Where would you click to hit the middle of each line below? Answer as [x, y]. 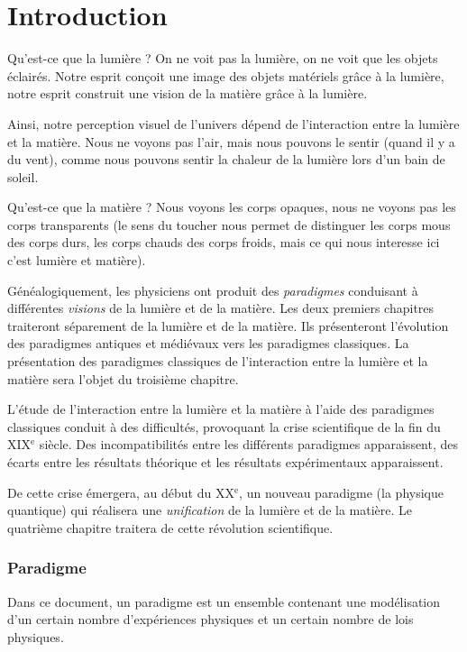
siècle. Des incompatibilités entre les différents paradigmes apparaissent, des [249, 444]
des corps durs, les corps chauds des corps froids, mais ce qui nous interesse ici [224, 242]
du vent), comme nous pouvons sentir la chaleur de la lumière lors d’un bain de [226, 159]
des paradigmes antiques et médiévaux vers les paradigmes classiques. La [208, 343]
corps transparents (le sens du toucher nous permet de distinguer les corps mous [229, 224]
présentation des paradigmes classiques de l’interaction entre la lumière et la [218, 361]
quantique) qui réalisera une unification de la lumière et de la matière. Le [210, 510]
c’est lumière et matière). [77, 260]
